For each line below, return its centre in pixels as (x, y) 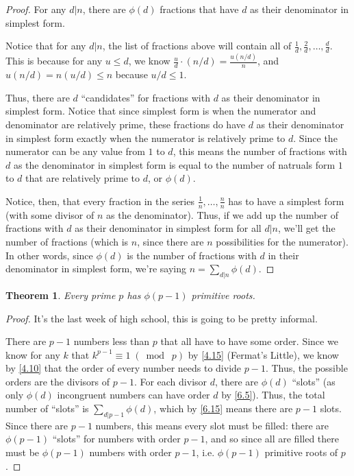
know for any (33, 354)
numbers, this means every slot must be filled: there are (212, 425)
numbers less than (111, 341)
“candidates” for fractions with (146, 97)
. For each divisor (170, 381)
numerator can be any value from (75, 151)
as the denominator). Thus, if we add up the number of (223, 214)
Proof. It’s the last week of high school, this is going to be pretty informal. (162, 318)
